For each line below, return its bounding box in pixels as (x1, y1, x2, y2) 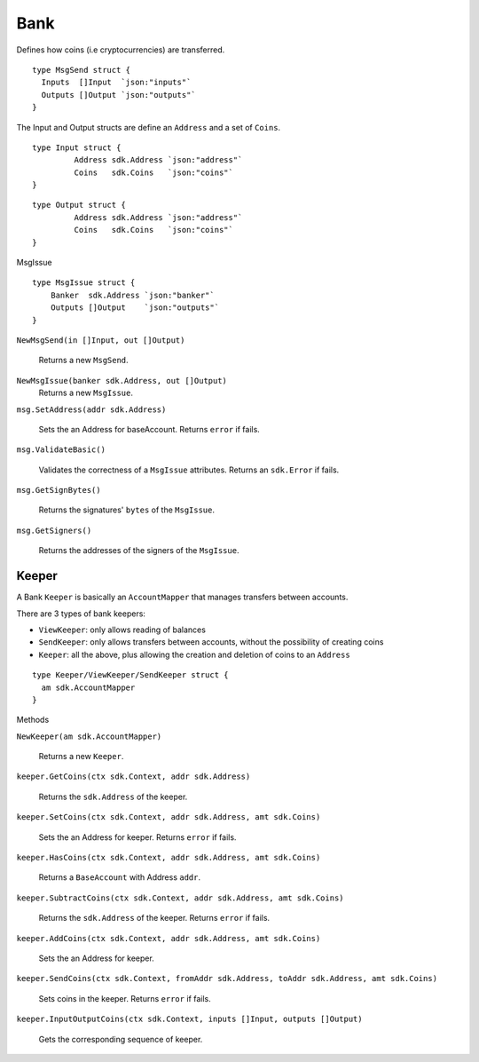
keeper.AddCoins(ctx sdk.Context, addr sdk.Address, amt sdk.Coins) (16, 933, 321, 943)
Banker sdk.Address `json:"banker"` (50, 289, 215, 300)
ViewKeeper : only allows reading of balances (38, 624, 206, 635)
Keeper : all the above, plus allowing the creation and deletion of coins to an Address (38, 649, 350, 660)
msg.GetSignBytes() (16, 485, 101, 495)
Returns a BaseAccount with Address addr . (38, 872, 201, 883)
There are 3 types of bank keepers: (16, 608, 146, 619)
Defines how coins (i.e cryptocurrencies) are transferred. (16, 44, 225, 55)
